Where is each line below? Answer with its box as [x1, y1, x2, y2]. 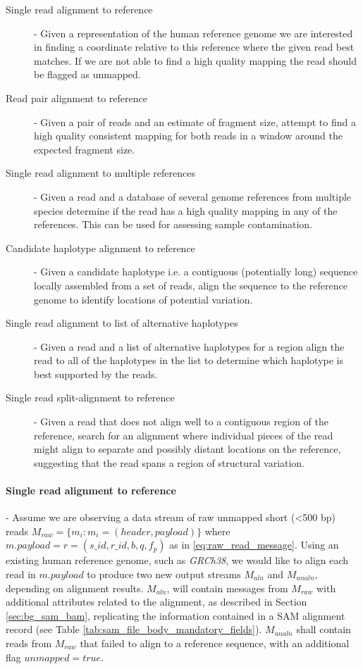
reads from [6, 635, 52, 650]
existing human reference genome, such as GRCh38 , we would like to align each [6, 553, 349, 568]
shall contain [296, 622, 351, 637]
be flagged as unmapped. [34, 67, 141, 82]
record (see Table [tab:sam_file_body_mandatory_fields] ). [6, 622, 262, 637]
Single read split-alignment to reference [6, 390, 175, 405]
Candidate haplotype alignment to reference [6, 240, 195, 255]
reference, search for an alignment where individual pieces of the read [34, 427, 333, 442]
